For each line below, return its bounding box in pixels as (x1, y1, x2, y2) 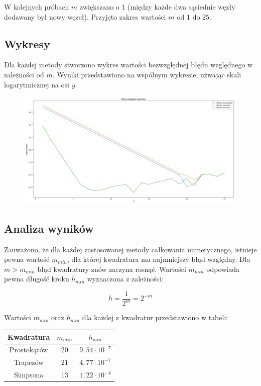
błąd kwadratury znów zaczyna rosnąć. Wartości (37, 263, 186, 274)
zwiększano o (79, 2, 119, 12)
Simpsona (14, 369, 44, 380)
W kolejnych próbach (4, 2, 69, 12)
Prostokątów (9, 344, 48, 355)
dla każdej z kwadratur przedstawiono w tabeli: (82, 312, 228, 323)
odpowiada (206, 263, 239, 274)
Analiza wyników (4, 220, 94, 236)
